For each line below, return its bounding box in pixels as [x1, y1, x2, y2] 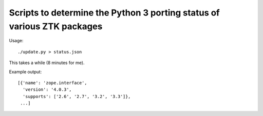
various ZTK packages [9, 21, 103, 32]
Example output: [9, 68, 42, 75]
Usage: [9, 38, 24, 44]
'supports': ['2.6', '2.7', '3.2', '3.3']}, [22, 94, 131, 99]
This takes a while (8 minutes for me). [9, 60, 85, 66]
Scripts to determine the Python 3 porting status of [9, 7, 220, 18]
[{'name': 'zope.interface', [18, 80, 87, 85]
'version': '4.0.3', [22, 87, 72, 92]
